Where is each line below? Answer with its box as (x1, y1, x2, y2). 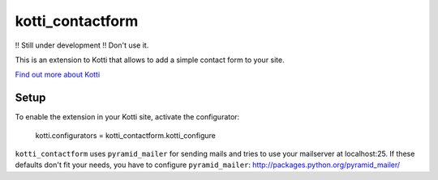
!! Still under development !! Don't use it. (15, 40, 149, 50)
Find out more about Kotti (15, 69, 101, 80)
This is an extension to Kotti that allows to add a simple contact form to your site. (15, 55, 286, 65)
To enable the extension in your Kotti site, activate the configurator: (15, 112, 240, 122)
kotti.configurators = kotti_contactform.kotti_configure (35, 130, 217, 140)
